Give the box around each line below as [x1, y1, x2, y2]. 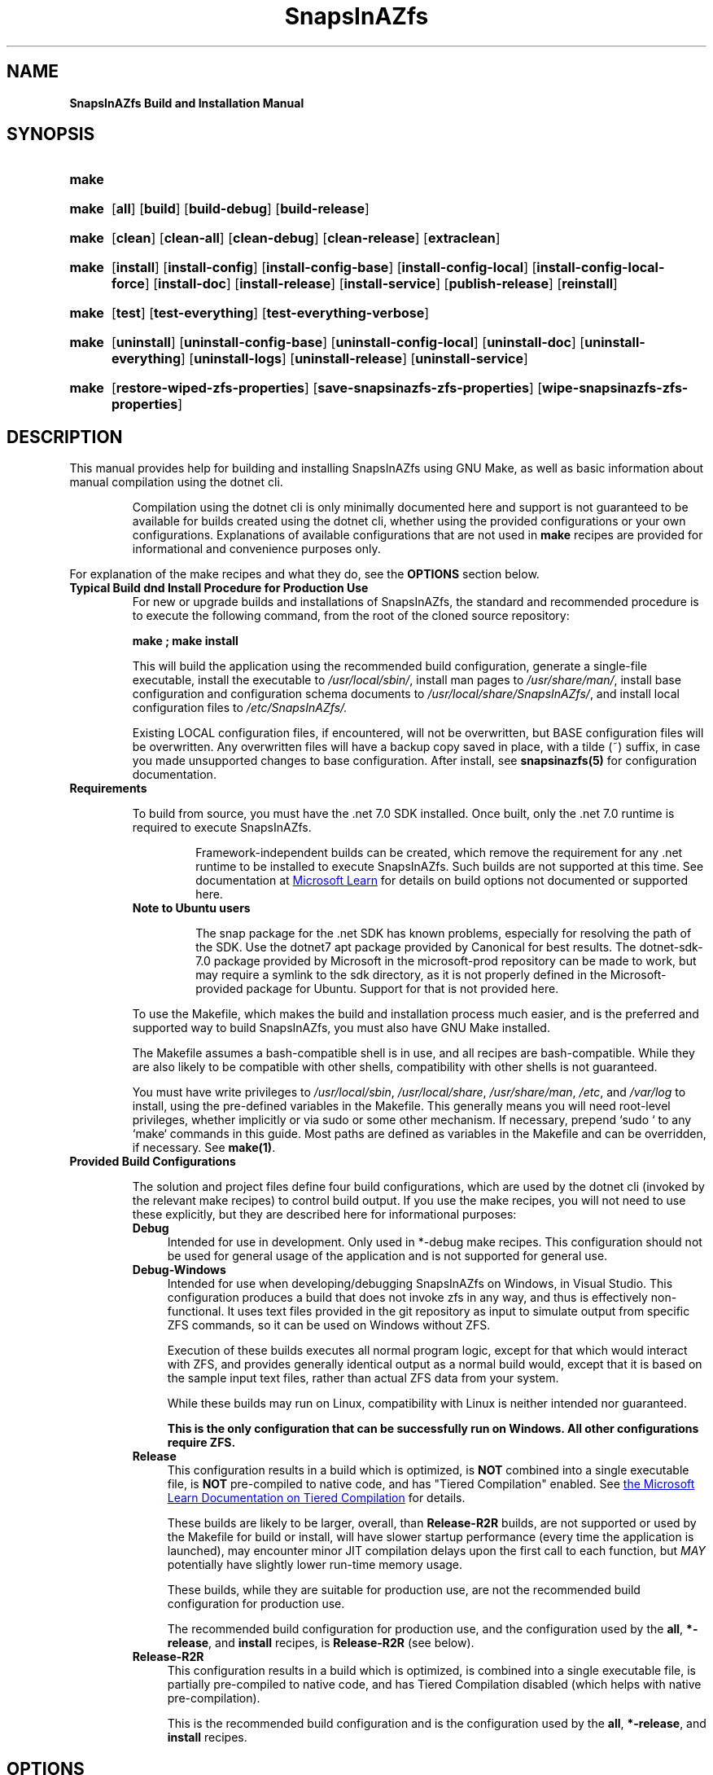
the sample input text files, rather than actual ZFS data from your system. [167, 1371, 559, 1386]
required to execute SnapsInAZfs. [132, 820, 312, 835]
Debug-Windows [132, 1263, 226, 1277]
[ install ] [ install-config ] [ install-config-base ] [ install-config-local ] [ [111, 259, 537, 276]
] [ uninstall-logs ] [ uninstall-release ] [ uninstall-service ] [181, 350, 528, 367]
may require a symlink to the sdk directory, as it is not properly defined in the [195, 968, 607, 982]
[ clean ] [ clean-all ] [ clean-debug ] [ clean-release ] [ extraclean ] [111, 230, 501, 247]
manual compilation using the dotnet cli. [69, 475, 283, 490]
